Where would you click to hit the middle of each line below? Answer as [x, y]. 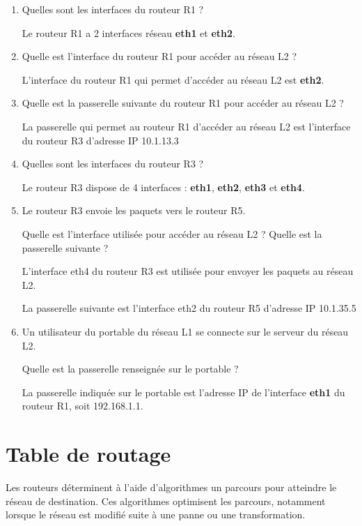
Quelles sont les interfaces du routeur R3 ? [113, 164]
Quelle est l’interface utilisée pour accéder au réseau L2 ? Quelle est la [172, 233]
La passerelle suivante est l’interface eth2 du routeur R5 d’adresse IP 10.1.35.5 [189, 308]
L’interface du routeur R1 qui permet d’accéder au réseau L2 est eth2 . [173, 79]
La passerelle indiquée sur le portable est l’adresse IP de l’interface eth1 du [183, 392]
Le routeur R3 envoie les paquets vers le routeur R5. [134, 210]
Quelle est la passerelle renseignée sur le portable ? [130, 369]
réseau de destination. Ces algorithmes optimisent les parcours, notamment [166, 501]
